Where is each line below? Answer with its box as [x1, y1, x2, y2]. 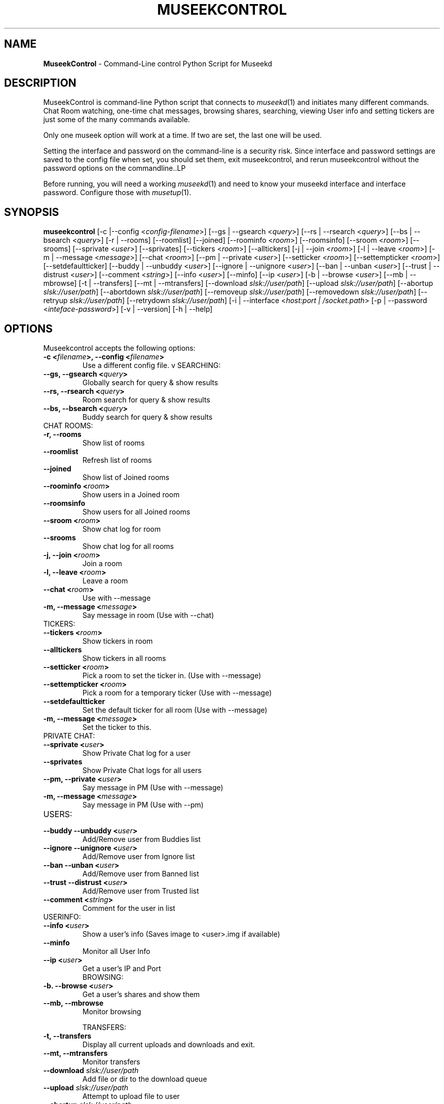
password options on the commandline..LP [43, 164, 186, 173]
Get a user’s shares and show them [82, 990, 200, 999]
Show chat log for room [82, 525, 161, 534]
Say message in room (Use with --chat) [82, 611, 214, 620]
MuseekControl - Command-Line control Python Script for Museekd [43, 59, 272, 68]
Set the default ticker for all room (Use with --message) [82, 706, 268, 715]
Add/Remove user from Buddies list [82, 835, 201, 844]
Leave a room [82, 576, 128, 585]
